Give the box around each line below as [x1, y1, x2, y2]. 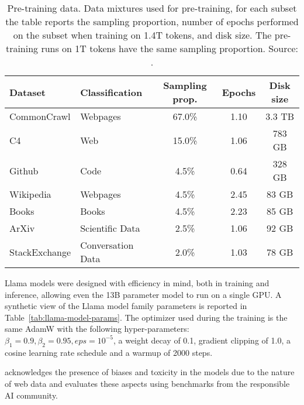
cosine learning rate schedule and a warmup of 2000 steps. [5, 346, 213, 358]
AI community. [5, 389, 58, 401]
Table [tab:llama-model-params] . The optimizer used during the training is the [5, 311, 288, 323]
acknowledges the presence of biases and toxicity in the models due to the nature [5, 366, 295, 378]
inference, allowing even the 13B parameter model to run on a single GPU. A [5, 288, 282, 300]
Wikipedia [9, 187, 51, 201]
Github [9, 163, 39, 177]
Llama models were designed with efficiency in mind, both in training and [5, 277, 270, 289]
